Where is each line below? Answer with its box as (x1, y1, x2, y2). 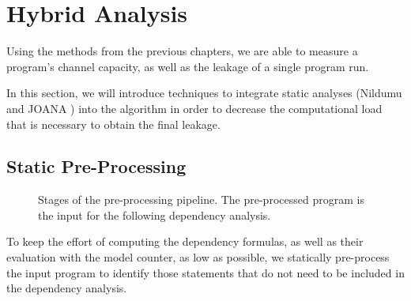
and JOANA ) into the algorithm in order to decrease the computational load (6, 100, 383, 116)
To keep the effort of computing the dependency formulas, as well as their (6, 233, 364, 250)
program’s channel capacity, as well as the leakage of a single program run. (6, 58, 369, 74)
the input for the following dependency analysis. (38, 206, 271, 223)
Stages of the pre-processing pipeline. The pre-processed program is (38, 191, 364, 208)
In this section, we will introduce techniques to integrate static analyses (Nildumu (6, 85, 402, 101)
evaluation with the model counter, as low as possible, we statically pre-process (6, 249, 390, 265)
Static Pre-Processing (6, 154, 187, 179)
